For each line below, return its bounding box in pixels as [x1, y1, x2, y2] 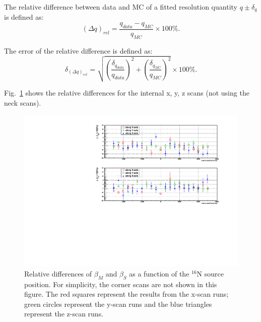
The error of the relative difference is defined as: [4, 45, 153, 56]
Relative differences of [24, 268, 92, 279]
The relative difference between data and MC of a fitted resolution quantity [4, 2, 237, 12]
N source [197, 268, 224, 279]
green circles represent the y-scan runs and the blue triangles [24, 298, 212, 309]
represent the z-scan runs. [24, 308, 104, 319]
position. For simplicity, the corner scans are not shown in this [24, 279, 217, 289]
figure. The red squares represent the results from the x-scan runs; [24, 289, 229, 299]
